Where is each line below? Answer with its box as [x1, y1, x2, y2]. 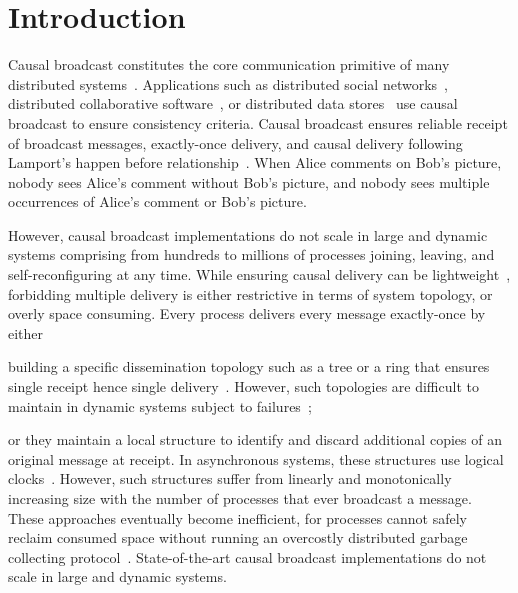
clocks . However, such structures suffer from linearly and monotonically [8, 468, 452, 489]
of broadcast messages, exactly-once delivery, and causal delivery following [8, 132, 463, 153]
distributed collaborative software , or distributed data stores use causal [8, 93, 458, 114]
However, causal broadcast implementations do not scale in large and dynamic [8, 224, 488, 245]
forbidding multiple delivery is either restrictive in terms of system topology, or [8, 283, 493, 304]
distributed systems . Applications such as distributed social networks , [8, 73, 448, 94]
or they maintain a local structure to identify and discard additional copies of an [8, 429, 502, 450]
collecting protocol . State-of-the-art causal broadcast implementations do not [8, 546, 487, 567]
